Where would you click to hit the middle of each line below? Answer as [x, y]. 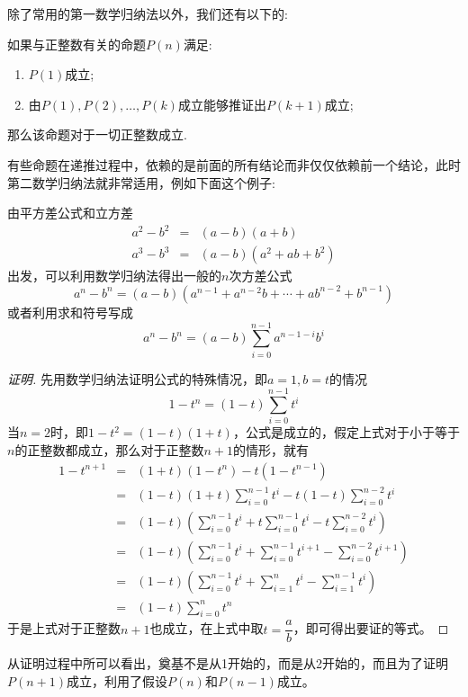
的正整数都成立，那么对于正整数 [109, 449]
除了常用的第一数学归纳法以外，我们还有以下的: [148, 13]
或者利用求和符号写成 [70, 312]
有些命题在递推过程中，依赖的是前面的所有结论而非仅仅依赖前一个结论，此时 [234, 164]
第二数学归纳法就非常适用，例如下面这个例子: [141, 182]
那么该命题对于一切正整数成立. [97, 134]
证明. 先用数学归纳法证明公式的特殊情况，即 [137, 378]
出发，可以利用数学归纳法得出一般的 [114, 276]
